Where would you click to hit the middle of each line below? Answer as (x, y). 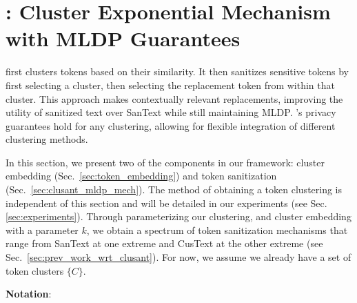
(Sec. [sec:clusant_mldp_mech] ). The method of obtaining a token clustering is (174, 189)
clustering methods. (47, 139)
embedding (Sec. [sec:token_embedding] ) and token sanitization (141, 176)
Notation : (29, 294)
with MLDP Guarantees (123, 38)
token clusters (35, 270)
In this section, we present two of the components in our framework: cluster (165, 162)
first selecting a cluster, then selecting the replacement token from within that (170, 85)
